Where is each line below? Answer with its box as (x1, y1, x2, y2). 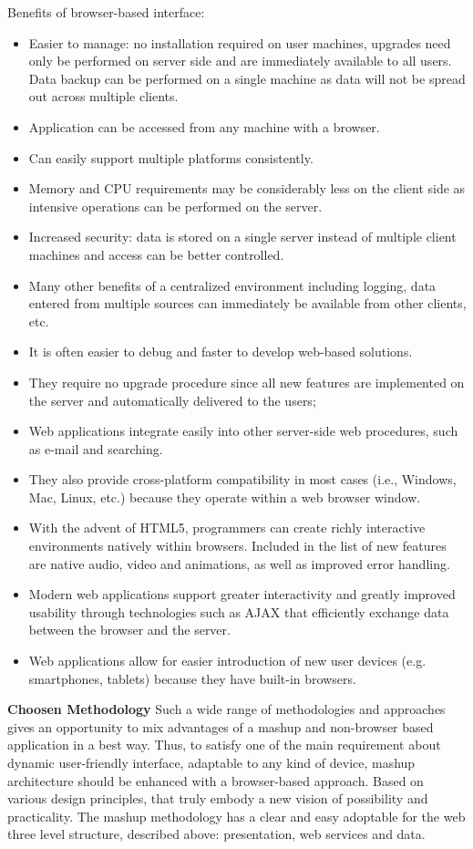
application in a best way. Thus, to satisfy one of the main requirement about (7, 735, 441, 754)
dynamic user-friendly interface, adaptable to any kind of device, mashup (7, 753, 416, 771)
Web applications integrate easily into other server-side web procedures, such (28, 421, 458, 440)
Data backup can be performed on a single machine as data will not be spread (28, 68, 466, 88)
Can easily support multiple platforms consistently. (28, 148, 314, 167)
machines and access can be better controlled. (28, 244, 284, 264)
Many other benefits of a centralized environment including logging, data (28, 275, 437, 295)
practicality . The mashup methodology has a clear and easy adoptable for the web (7, 806, 466, 825)
